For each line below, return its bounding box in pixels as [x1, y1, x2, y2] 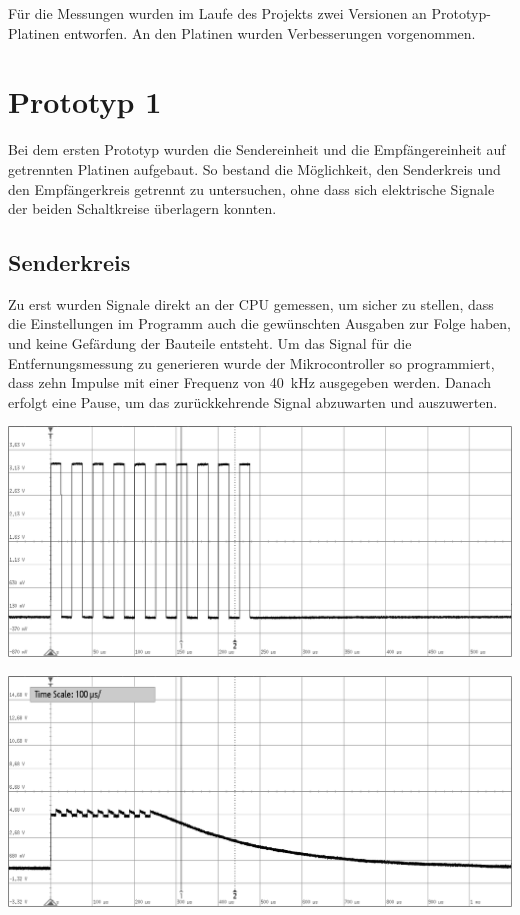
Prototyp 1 [8, 81, 162, 122]
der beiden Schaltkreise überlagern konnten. [8, 198, 277, 219]
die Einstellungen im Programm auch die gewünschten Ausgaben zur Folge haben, [8, 313, 512, 334]
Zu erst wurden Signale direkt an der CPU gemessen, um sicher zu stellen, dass [8, 293, 494, 314]
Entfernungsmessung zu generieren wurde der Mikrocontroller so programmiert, [8, 352, 495, 373]
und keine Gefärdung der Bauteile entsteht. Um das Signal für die [8, 333, 412, 354]
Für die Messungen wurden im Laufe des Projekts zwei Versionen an [8, 3, 427, 23]
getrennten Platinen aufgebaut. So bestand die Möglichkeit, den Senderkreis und [8, 158, 501, 179]
